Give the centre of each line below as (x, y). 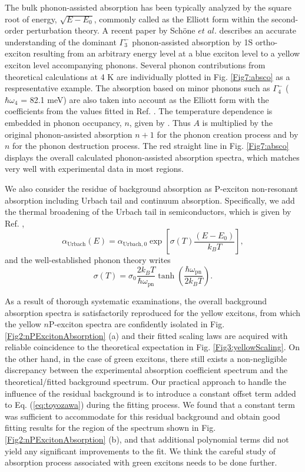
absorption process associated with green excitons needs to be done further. (141, 462)
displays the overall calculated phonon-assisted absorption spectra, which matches (152, 157)
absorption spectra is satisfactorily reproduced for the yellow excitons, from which (153, 312)
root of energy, (31, 19)
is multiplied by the (238, 122)
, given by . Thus (160, 122)
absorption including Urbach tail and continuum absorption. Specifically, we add (150, 200)
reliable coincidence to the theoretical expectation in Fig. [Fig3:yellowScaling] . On (152, 347)
